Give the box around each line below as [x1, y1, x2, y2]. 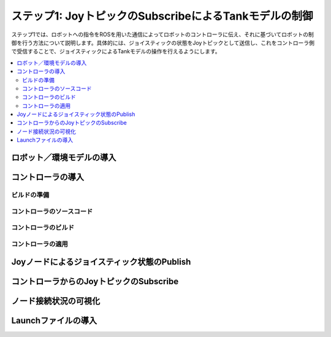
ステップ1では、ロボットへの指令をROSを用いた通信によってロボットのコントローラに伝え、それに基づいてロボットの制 [11, 31, 314, 38]
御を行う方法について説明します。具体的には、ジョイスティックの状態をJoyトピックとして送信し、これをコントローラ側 [11, 39, 315, 46]
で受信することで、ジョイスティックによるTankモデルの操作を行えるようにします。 [11, 48, 221, 55]
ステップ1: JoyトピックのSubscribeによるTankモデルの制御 [11, 9, 313, 23]
